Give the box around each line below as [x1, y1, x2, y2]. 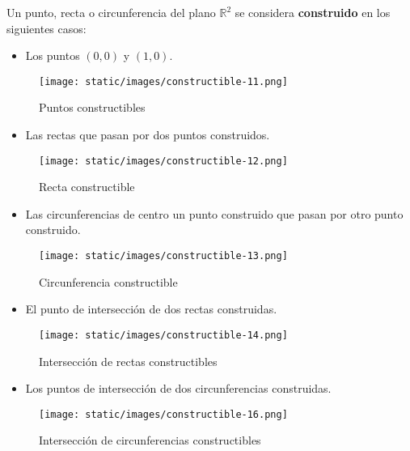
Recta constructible [39, 178, 135, 195]
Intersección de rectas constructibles [39, 352, 218, 369]
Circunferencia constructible [39, 273, 178, 290]
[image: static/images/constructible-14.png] [39, 329, 288, 341]
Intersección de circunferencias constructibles [39, 432, 261, 449]
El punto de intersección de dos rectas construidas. [25, 300, 277, 317]
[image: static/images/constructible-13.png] [39, 250, 288, 262]
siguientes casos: [6, 19, 87, 36]
